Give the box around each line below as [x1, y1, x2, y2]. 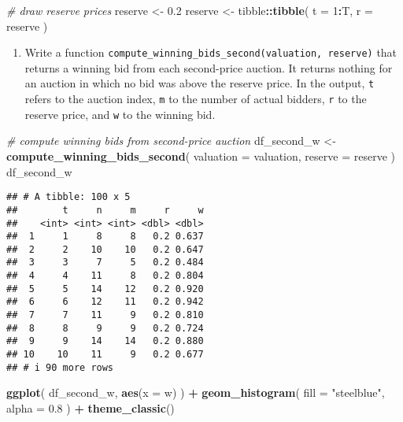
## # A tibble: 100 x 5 [6, 191, 131, 203]
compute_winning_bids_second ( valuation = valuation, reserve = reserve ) [6, 148, 395, 164]
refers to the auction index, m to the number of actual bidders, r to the [24, 91, 367, 107]
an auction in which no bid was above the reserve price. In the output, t [24, 75, 375, 91]
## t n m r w [6, 204, 204, 216]
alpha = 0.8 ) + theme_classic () [6, 399, 175, 416]
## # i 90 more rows [6, 361, 114, 373]
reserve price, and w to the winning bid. [24, 105, 216, 122]
